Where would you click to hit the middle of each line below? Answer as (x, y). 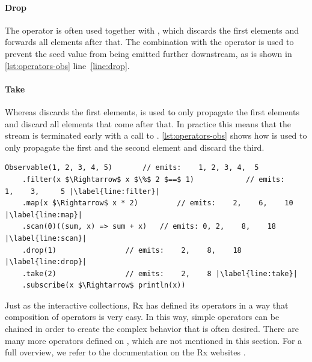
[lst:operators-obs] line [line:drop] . (67, 65)
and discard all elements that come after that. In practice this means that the (148, 123)
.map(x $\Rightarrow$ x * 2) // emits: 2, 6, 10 (158, 203)
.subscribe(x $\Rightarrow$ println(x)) (104, 285)
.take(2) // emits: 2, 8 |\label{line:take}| (160, 273)
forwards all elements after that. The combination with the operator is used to (149, 42)
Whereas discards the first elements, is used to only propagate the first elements (152, 111)
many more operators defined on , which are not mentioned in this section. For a (154, 340)
